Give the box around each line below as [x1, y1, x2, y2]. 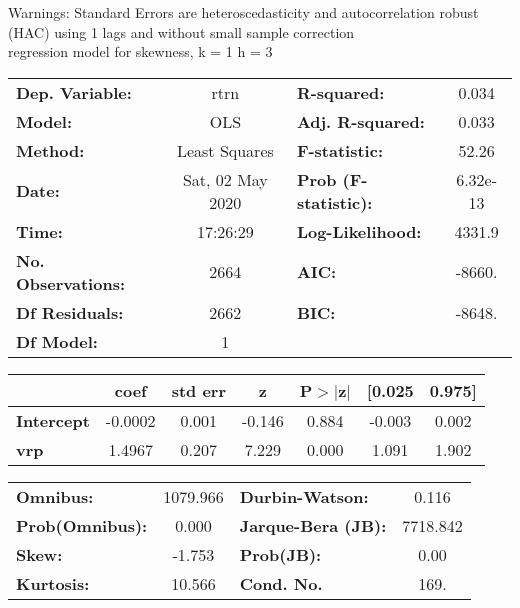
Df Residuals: [16, 300, 124, 324]
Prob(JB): [239, 542, 322, 566]
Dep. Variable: [16, 80, 132, 104]
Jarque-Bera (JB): [239, 513, 387, 537]
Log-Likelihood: [296, 219, 422, 243]
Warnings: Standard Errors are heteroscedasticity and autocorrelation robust [8, 2, 479, 22]
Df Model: [16, 329, 98, 353]
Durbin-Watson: [239, 484, 369, 508]
